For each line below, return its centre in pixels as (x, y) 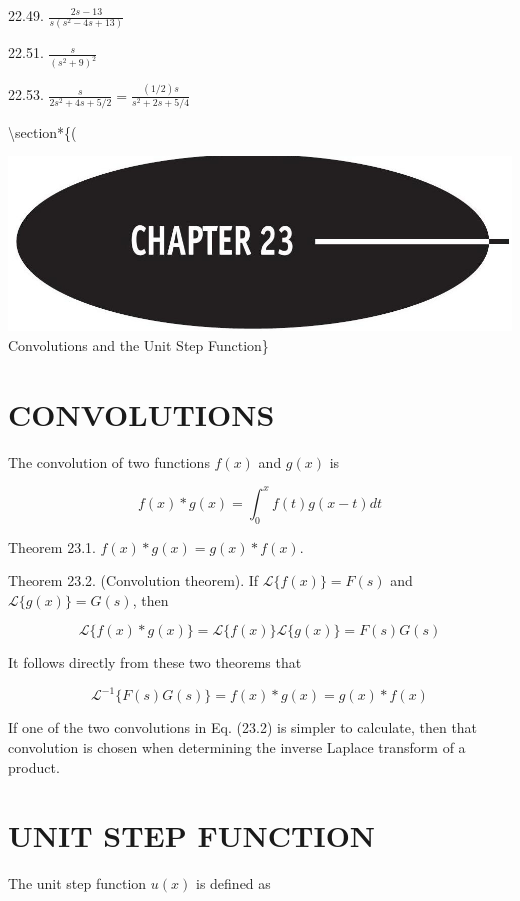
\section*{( (42, 131)
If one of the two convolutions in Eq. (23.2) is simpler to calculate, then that (243, 727)
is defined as (233, 883)
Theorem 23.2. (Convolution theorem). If (133, 580)
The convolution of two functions (109, 461)
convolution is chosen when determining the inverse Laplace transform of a (237, 746)
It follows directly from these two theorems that (155, 662)
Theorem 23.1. (52, 546)
